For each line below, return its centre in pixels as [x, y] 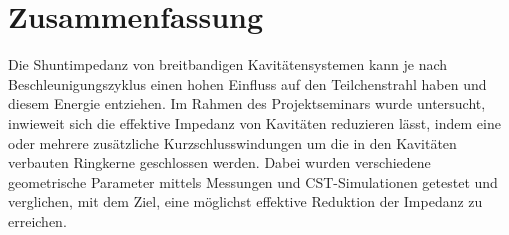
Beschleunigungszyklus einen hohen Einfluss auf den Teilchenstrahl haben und [247, 83]
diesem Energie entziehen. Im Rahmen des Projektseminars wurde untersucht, [247, 103]
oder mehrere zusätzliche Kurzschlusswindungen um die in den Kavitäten [232, 142]
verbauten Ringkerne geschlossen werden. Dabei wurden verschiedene [219, 162]
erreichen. [37, 220]
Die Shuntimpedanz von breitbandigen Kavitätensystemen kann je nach [228, 64]
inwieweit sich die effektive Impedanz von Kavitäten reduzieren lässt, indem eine [254, 122]
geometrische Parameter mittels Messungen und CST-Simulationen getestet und [253, 181]
